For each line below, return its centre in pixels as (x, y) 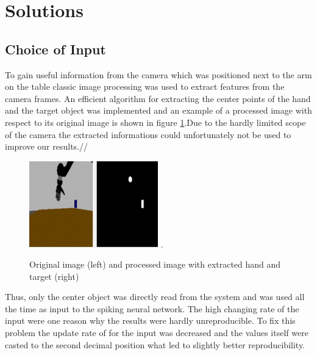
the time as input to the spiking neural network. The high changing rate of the (152, 308)
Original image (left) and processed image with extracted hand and (155, 264)
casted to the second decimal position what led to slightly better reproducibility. (155, 344)
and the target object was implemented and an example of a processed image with (158, 110)
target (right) (54, 276)
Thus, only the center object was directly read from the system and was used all (155, 297)
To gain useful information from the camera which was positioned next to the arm (158, 74)
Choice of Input (55, 49)
